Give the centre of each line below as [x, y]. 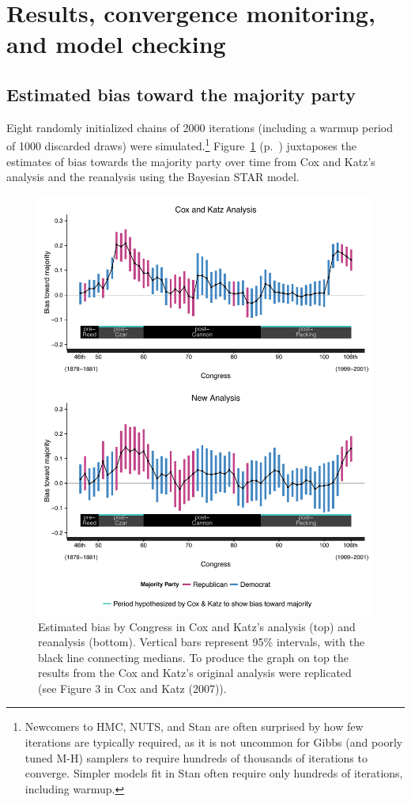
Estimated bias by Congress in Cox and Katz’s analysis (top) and [197, 626]
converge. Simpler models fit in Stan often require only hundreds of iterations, [214, 773]
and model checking [116, 44]
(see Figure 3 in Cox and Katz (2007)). [132, 688]
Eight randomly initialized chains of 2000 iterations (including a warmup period [200, 127]
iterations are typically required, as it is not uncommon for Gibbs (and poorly [214, 742]
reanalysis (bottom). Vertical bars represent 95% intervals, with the [202, 642]
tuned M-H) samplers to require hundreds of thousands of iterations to [196, 757]
